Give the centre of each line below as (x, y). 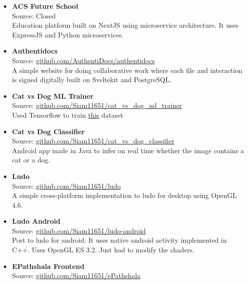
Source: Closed (34, 15)
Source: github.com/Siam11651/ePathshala (76, 275)
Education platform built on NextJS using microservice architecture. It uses (125, 25)
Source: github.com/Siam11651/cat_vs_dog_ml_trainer (97, 105)
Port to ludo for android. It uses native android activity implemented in (119, 240)
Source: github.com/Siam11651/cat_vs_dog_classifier (93, 141)
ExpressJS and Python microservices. (68, 34)
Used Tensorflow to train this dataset (67, 115)
